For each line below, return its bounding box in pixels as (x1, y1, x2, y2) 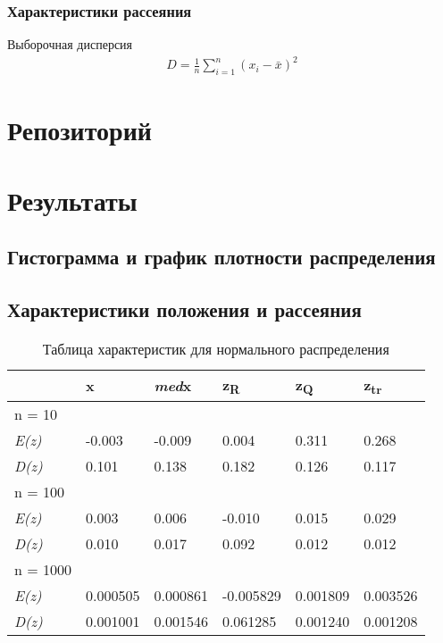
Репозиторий (7, 112, 152, 148)
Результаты (7, 181, 138, 218)
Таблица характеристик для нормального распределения (42, 338, 389, 359)
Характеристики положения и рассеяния (7, 296, 362, 323)
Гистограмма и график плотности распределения (7, 243, 436, 271)
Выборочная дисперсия (7, 35, 133, 54)
